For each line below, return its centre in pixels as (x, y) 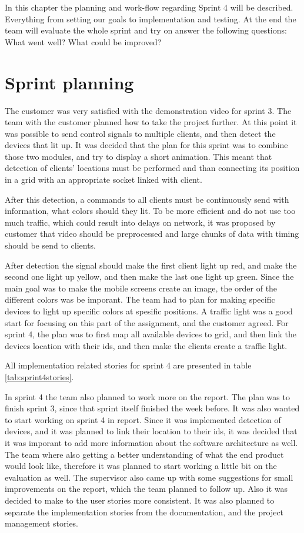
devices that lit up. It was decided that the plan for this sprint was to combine (146, 145)
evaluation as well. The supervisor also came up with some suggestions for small (149, 477)
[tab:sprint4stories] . (39, 376)
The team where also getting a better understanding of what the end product (144, 454)
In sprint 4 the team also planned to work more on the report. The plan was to (147, 396)
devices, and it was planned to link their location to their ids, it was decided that (151, 431)
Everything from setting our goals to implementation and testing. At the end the (151, 19)
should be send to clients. (51, 245)
